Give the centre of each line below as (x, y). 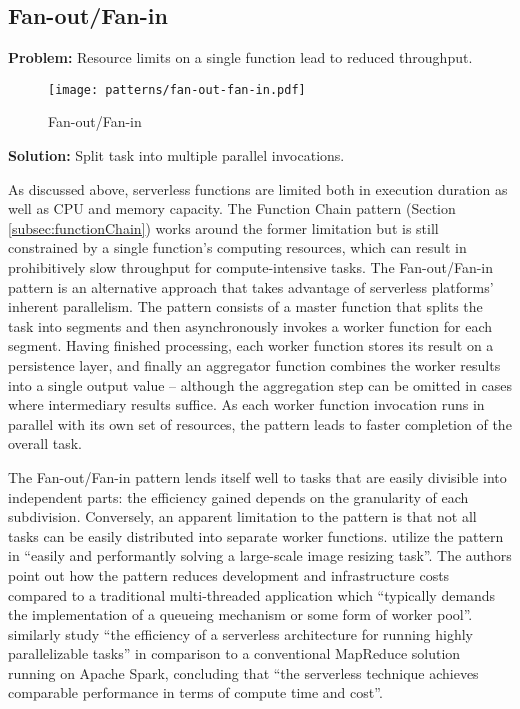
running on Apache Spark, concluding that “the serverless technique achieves (243, 672)
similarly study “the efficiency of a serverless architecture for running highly (240, 633)
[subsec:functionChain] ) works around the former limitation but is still (223, 227)
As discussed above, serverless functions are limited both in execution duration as (258, 188)
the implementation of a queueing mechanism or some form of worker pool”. (240, 614)
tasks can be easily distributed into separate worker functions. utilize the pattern (256, 535)
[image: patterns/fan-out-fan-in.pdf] (177, 89)
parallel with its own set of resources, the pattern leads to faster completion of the (260, 423)
